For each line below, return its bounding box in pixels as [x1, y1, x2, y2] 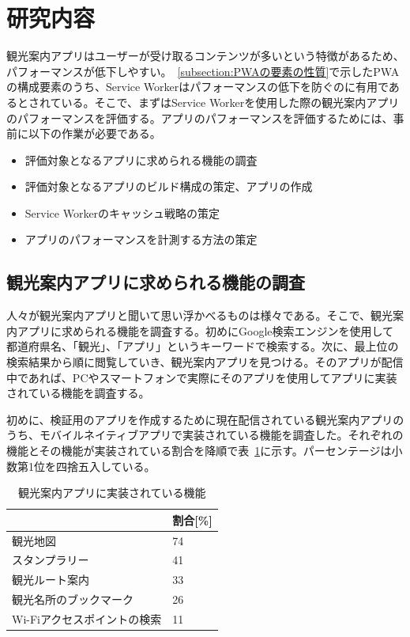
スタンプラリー [12, 552, 89, 568]
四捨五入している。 [55, 457, 156, 474]
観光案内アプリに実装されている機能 [18, 484, 206, 501]
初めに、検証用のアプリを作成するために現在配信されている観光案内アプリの [6, 411, 404, 427]
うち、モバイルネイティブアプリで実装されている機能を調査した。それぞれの [6, 427, 404, 443]
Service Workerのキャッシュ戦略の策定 [24, 204, 220, 221]
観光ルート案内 [12, 571, 89, 588]
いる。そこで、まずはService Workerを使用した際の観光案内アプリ [61, 93, 400, 110]
